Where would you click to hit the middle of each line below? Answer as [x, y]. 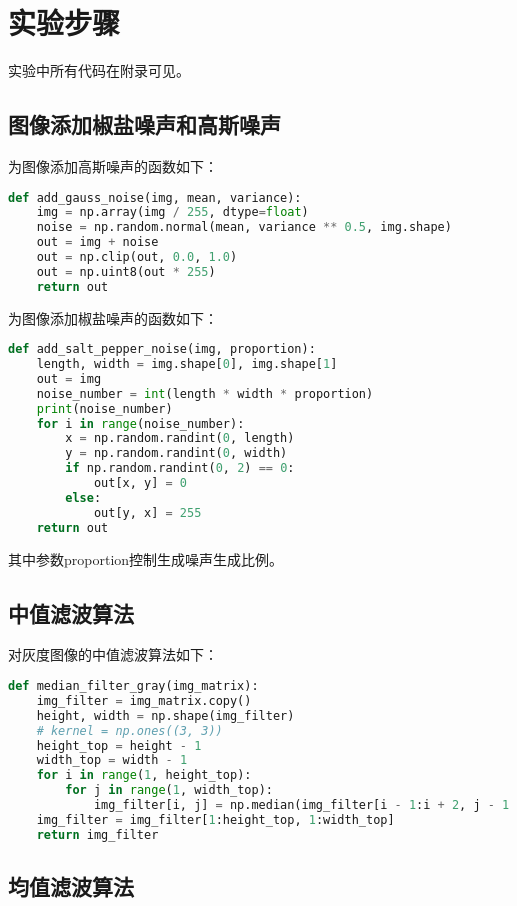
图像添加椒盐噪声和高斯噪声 [144, 124]
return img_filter [97, 834]
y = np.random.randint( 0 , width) [176, 453]
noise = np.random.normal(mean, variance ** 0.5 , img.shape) [244, 227]
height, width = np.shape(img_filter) [165, 715]
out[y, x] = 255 [147, 512]
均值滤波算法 [71, 886]
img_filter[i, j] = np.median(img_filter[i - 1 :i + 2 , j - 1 [301, 805]
